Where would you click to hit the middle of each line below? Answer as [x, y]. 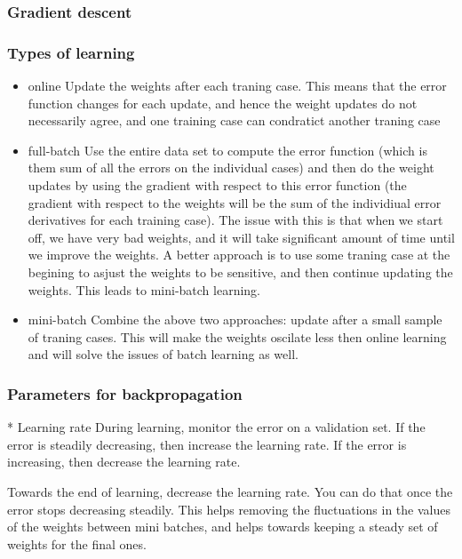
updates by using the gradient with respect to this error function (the [217, 185]
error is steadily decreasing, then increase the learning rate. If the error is [207, 444]
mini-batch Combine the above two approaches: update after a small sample [235, 319]
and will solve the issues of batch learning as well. [163, 354]
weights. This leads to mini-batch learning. [144, 289]
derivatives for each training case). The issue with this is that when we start [235, 220]
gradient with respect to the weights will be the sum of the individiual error [235, 202]
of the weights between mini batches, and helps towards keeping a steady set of [223, 527]
